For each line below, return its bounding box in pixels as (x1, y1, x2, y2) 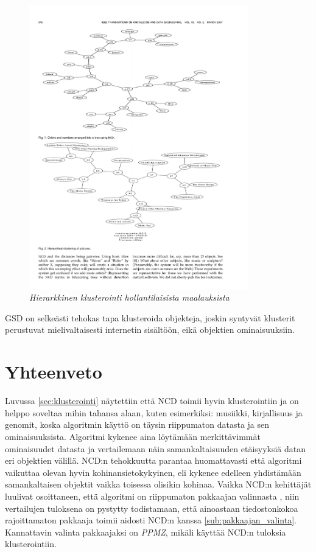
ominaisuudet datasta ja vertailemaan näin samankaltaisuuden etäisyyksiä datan (5, 442, 306, 455)
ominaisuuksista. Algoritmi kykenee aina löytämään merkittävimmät (5, 430, 261, 442)
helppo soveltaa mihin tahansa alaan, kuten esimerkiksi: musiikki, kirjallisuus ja (5, 406, 303, 419)
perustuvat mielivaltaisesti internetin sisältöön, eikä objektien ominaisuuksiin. (5, 323, 295, 336)
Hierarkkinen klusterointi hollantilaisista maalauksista (29, 291, 230, 304)
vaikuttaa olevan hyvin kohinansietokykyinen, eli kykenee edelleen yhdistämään (5, 466, 301, 478)
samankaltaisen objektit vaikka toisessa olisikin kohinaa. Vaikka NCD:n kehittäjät (5, 478, 312, 491)
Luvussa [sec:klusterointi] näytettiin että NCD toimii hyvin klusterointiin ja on (5, 394, 299, 407)
